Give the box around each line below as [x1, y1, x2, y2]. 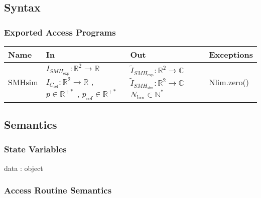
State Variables [4, 143, 67, 155]
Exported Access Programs [4, 26, 116, 38]
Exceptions [209, 49, 253, 60]
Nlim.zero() [209, 76, 249, 88]
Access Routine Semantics [4, 184, 112, 196]
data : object [4, 162, 43, 173]
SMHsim [8, 76, 38, 88]
